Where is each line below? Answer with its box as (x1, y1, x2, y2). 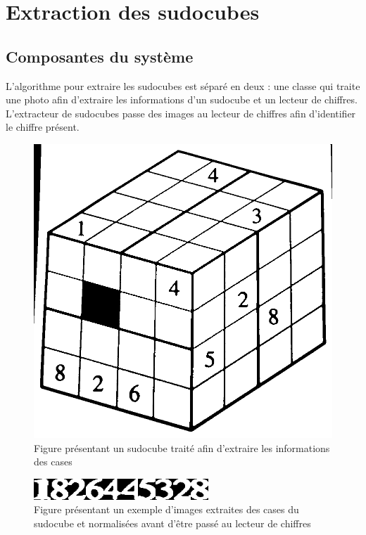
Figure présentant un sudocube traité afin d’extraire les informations (34, 440, 330, 455)
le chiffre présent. (6, 120, 80, 134)
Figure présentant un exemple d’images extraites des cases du (34, 502, 299, 517)
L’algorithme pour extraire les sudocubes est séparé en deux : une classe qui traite (6, 78, 360, 93)
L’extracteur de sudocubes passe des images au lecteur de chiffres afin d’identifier (6, 105, 356, 120)
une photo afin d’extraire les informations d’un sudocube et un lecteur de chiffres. (6, 92, 358, 107)
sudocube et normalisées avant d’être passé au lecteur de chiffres (34, 515, 311, 530)
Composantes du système (6, 45, 194, 67)
